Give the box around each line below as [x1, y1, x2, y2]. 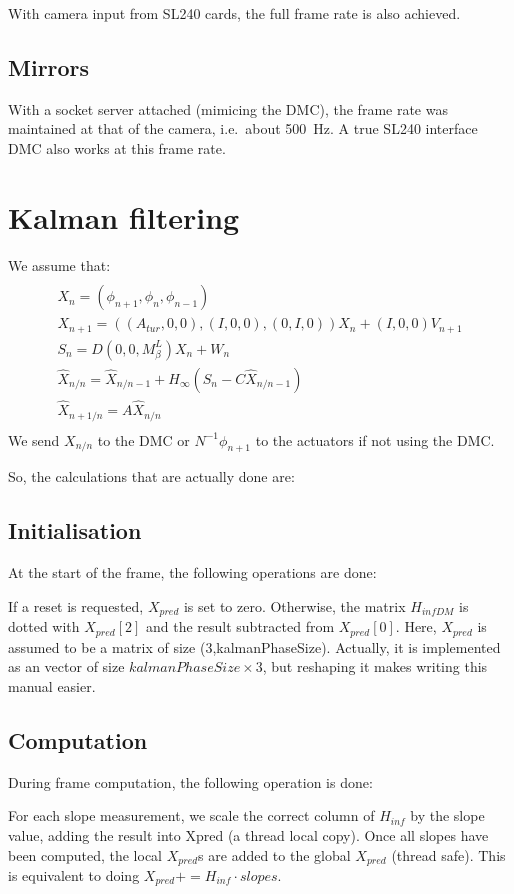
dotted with [8, 616, 80, 637]
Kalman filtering [8, 196, 240, 237]
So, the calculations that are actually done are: [8, 466, 295, 487]
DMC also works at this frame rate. [8, 137, 226, 158]
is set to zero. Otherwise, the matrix [183, 595, 406, 616]
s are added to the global [198, 844, 351, 865]
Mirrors [8, 51, 90, 82]
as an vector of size [8, 656, 125, 677]
